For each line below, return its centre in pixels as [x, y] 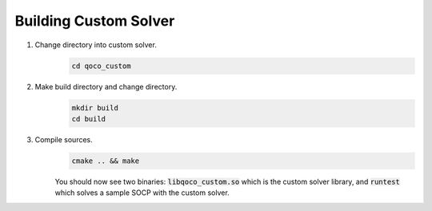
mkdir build [95, 107]
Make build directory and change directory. [106, 86]
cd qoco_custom [101, 66]
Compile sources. [64, 139]
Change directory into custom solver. [96, 45]
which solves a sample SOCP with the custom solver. [142, 193]
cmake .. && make [106, 161]
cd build [89, 119]
